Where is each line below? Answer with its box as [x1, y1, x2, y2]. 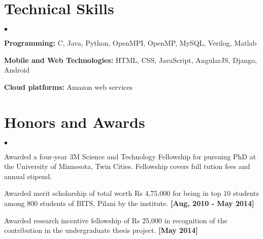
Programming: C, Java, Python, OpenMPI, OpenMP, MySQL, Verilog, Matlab [4, 38, 257, 48]
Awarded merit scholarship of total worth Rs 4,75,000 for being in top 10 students [4, 188, 259, 198]
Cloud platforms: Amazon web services [4, 81, 133, 92]
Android [4, 64, 30, 75]
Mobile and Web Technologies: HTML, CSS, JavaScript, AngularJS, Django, [4, 54, 257, 65]
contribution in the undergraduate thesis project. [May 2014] [4, 225, 198, 235]
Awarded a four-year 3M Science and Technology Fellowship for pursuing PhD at [4, 151, 256, 161]
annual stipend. [4, 170, 52, 181]
